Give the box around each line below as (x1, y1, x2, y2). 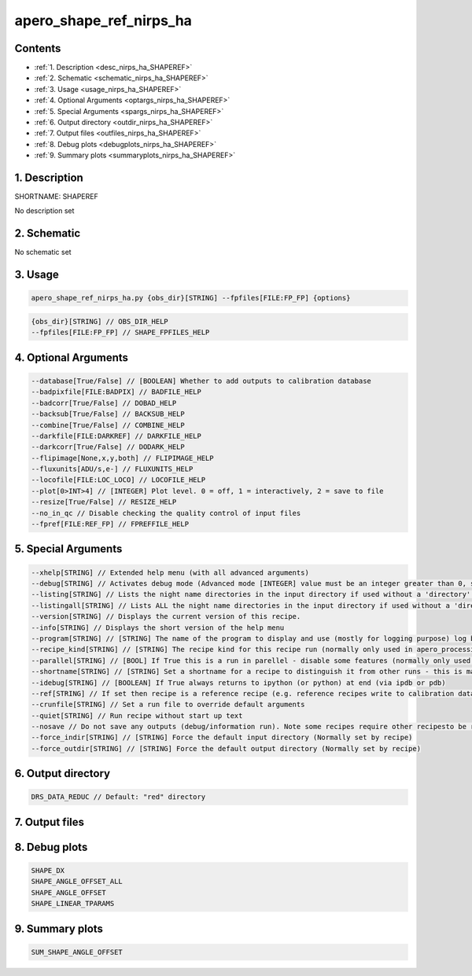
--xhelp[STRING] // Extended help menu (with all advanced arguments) (31, 568, 310, 577)
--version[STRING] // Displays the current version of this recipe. (31, 612, 301, 621)
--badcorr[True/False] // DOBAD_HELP (31, 398, 177, 407)
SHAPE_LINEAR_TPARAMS (31, 899, 115, 908)
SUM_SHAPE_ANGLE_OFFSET (31, 948, 124, 956)
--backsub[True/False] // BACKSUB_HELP (31, 410, 185, 418)
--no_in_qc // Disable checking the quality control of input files (31, 508, 301, 517)
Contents (14, 42, 61, 55)
